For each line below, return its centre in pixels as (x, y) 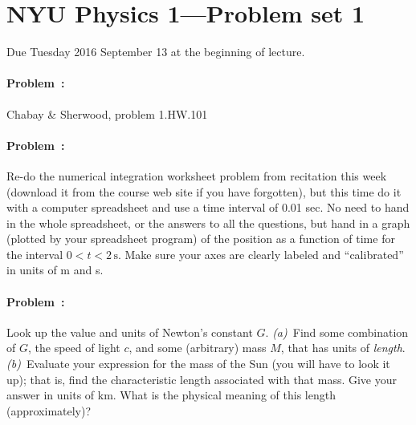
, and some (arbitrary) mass (198, 348)
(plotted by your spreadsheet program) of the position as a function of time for (201, 239)
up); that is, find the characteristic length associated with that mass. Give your (202, 379)
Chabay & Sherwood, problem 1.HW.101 (107, 113)
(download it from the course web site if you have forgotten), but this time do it (204, 191)
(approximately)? (49, 410)
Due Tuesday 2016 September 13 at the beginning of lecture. (156, 52)
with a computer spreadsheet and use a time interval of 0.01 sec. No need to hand (208, 207)
